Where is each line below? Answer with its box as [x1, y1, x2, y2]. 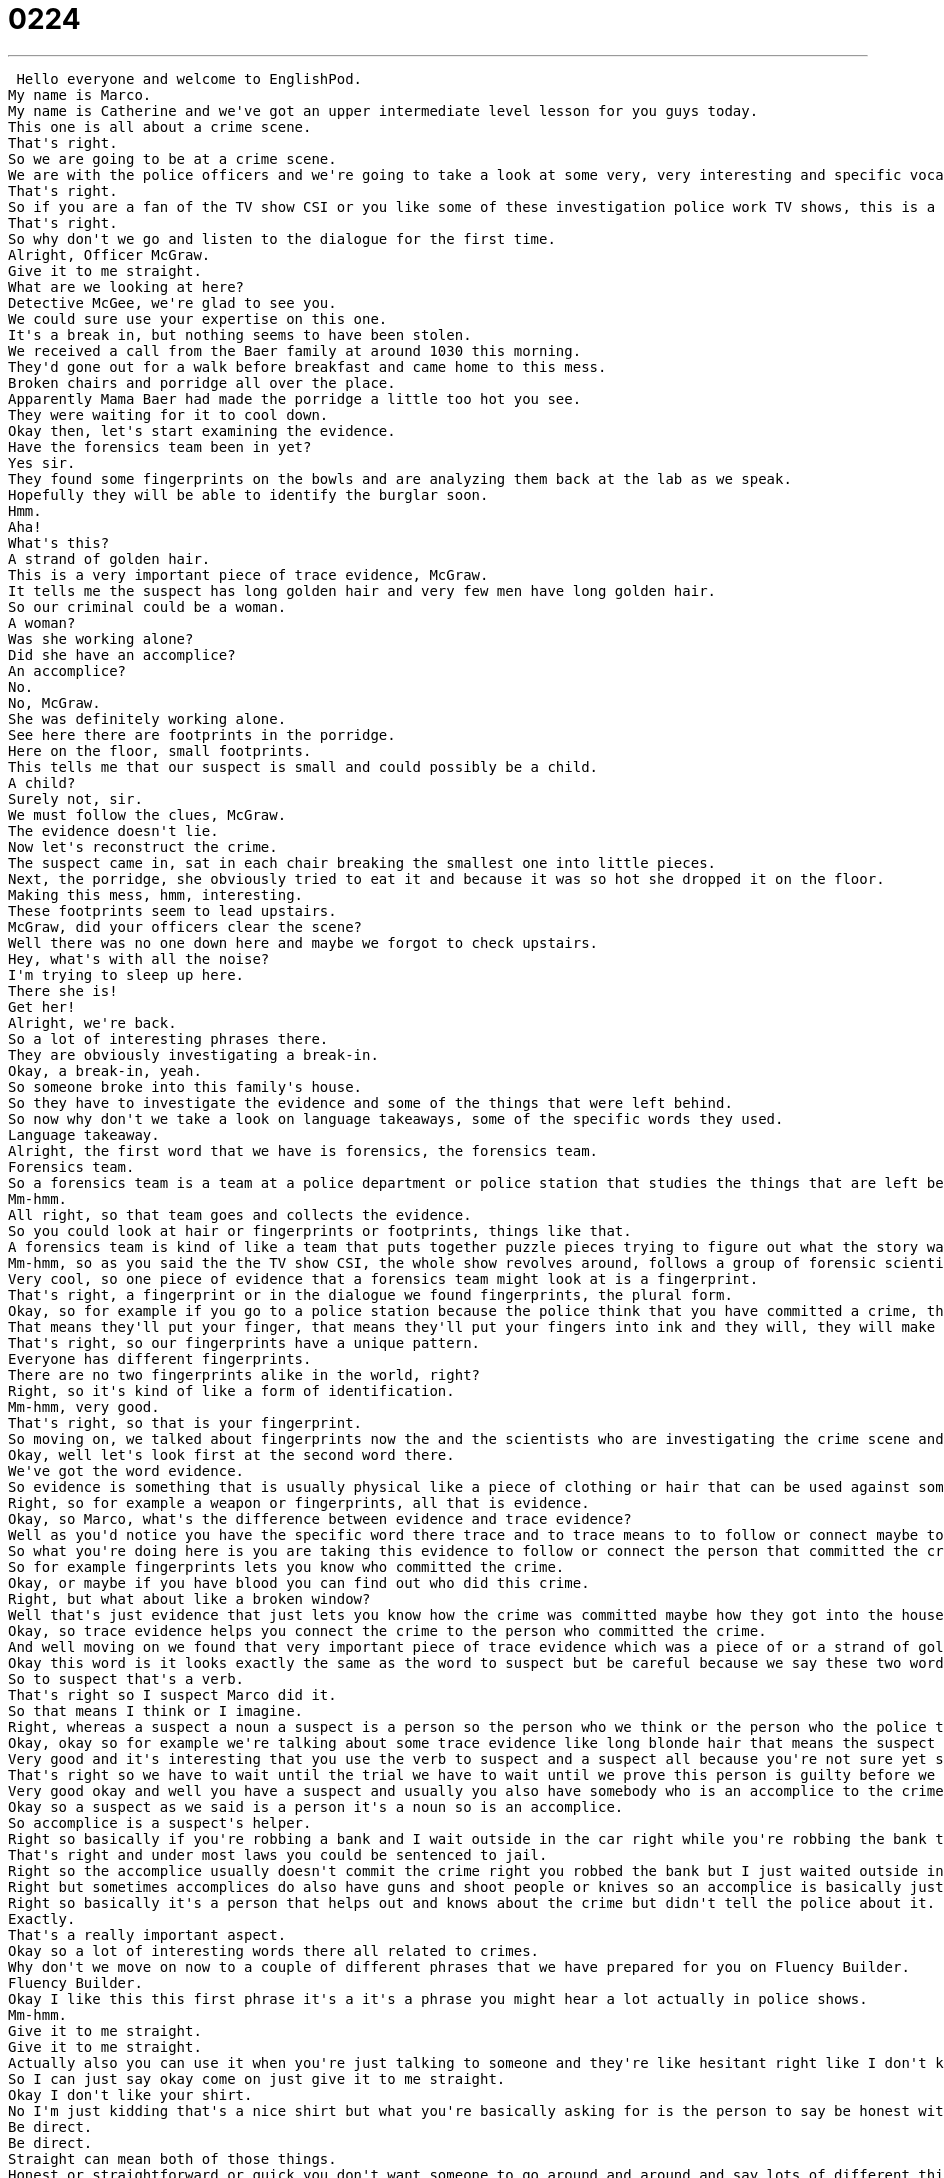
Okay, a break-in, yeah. [8, 1062, 202, 1079]
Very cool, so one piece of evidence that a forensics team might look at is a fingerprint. [8, 1270, 759, 1287]
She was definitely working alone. [8, 710, 287, 727]
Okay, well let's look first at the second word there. [8, 1446, 455, 1463]
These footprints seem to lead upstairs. [8, 902, 337, 919]
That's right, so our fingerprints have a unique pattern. [8, 1334, 481, 1351]
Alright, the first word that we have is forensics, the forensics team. [8, 1142, 599, 1159]
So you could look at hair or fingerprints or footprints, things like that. [8, 1222, 632, 1239]
